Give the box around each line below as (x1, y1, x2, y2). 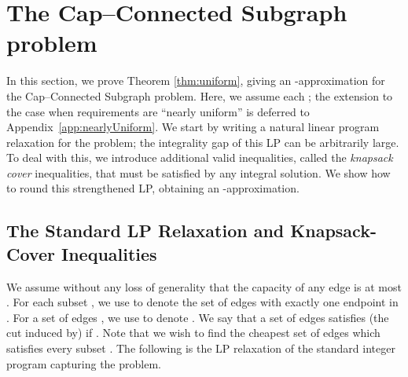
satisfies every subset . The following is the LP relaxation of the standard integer (6, 340, 395, 357)
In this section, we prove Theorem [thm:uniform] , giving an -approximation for (6, 72, 385, 89)
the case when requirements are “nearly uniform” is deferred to (6, 103, 310, 119)
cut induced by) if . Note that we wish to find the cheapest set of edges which (6, 324, 380, 341)
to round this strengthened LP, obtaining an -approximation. (6, 180, 300, 196)
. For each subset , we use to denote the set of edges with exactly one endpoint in (6, 294, 399, 310)
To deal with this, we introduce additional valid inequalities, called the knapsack (6, 149, 393, 166)
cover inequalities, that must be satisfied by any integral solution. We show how (6, 164, 391, 181)
